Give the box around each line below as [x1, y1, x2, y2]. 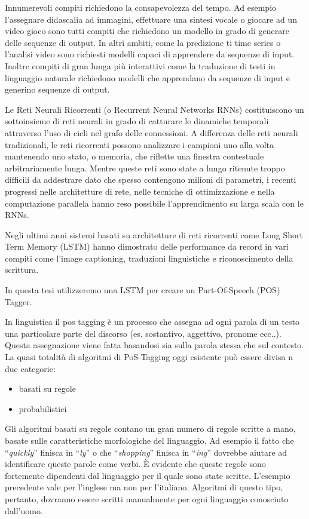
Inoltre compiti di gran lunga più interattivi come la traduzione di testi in [5, 59, 276, 72]
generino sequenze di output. [5, 83, 110, 96]
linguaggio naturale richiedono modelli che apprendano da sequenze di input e [5, 71, 290, 84]
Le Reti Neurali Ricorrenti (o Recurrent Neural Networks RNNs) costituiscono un [5, 103, 304, 115]
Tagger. [5, 295, 32, 308]
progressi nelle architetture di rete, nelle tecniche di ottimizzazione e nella [5, 185, 275, 197]
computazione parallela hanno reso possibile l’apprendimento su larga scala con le [5, 196, 304, 209]
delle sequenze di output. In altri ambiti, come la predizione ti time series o [5, 36, 281, 48]
